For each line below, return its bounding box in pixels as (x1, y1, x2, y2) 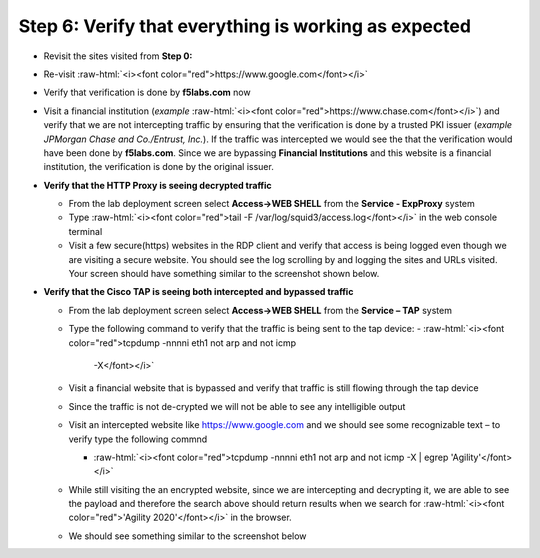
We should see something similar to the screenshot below (68, 530, 307, 542)
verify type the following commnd (68, 433, 208, 445)
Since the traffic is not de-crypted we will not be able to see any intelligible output (68, 400, 406, 412)
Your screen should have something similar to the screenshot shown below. (68, 268, 380, 280)
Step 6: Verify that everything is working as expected (18, 15, 472, 37)
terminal (68, 225, 103, 237)
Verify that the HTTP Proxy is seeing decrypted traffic (43, 179, 272, 191)
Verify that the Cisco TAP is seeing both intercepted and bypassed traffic (43, 286, 354, 298)
